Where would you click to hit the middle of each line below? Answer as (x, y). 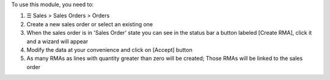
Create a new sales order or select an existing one (90, 24)
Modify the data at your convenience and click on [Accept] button (109, 49)
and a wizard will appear (57, 41)
